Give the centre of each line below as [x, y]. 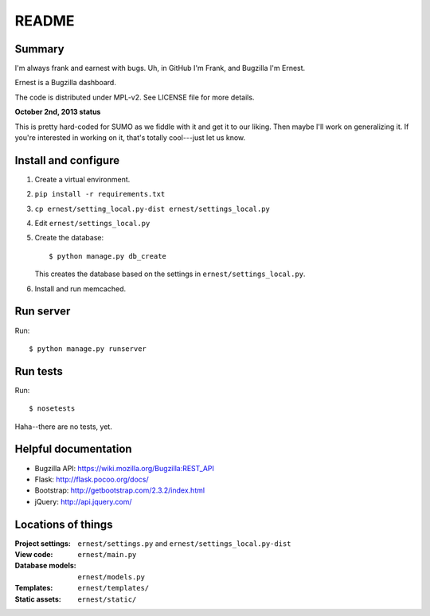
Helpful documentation [73, 449]
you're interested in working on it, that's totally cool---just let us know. [130, 138]
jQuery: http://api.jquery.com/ [83, 501]
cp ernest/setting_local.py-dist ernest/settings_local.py [152, 209]
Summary [39, 49]
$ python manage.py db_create [108, 256]
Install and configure [67, 160]
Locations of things [64, 524]
